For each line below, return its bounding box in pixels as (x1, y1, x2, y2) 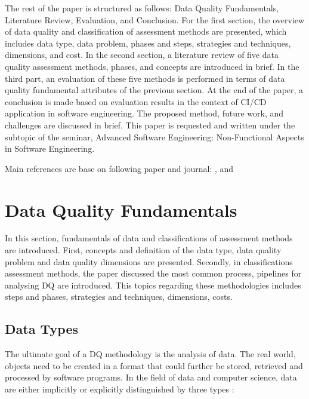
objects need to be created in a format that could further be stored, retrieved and (5, 359, 303, 372)
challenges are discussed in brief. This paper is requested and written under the (5, 118, 295, 131)
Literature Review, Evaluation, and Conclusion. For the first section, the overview (5, 13, 305, 26)
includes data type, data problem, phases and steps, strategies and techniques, (5, 36, 291, 49)
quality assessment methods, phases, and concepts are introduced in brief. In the (5, 60, 299, 72)
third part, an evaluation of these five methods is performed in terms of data (5, 72, 285, 84)
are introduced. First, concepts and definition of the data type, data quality (5, 244, 282, 256)
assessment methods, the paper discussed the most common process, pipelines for (5, 267, 302, 280)
